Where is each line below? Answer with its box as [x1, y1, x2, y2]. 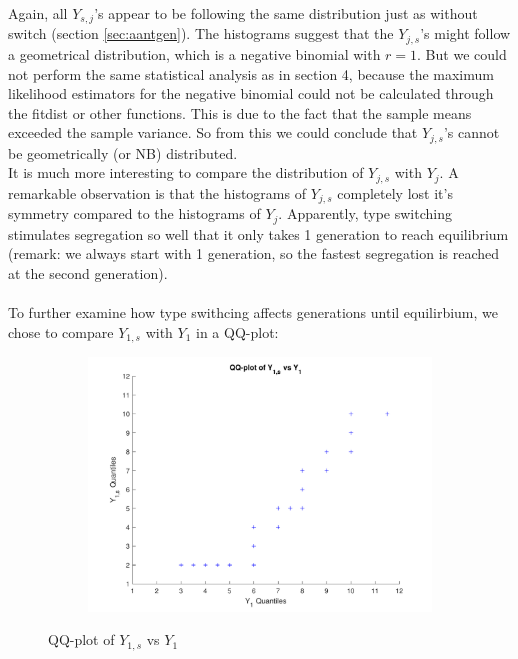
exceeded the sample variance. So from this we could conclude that [8, 122, 418, 143]
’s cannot [443, 122, 500, 143]
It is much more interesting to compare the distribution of [8, 162, 364, 183]
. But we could [417, 43, 507, 64]
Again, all [8, 3, 68, 23]
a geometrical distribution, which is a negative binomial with [8, 43, 381, 64]
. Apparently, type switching [278, 203, 452, 224]
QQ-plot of [48, 629, 115, 650]
